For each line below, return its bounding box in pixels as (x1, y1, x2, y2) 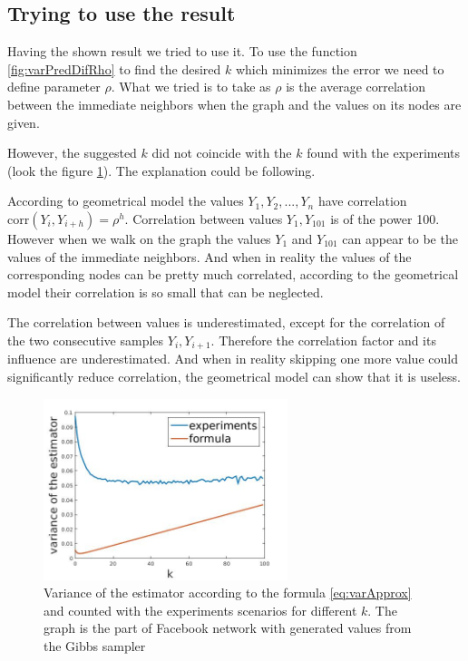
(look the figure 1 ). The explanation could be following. (7, 160, 316, 180)
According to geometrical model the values (7, 191, 244, 210)
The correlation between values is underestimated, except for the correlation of (7, 313, 445, 332)
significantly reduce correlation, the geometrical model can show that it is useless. (7, 366, 461, 385)
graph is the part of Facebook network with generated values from (44, 618, 412, 637)
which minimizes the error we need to (235, 59, 444, 78)
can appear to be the (342, 228, 458, 248)
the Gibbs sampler (44, 636, 146, 655)
